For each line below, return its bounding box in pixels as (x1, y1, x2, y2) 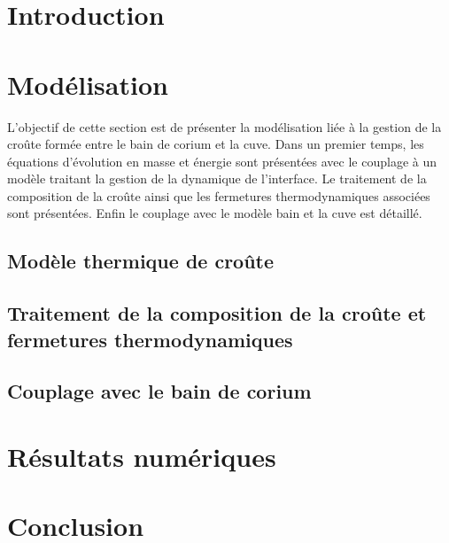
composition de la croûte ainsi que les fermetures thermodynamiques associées (7, 186, 430, 205)
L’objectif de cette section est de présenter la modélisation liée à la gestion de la (7, 117, 442, 136)
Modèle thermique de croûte (7, 247, 275, 275)
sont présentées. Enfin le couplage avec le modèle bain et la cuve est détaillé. (7, 204, 422, 222)
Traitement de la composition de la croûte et (7, 299, 427, 327)
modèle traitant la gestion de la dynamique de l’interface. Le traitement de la (7, 169, 427, 188)
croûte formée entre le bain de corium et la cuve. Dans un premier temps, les (7, 135, 424, 153)
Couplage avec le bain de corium (7, 377, 312, 405)
